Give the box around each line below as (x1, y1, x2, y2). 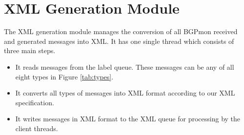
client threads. (15, 123, 58, 133)
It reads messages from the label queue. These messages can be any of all (15, 61, 234, 72)
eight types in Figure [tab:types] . (15, 71, 114, 81)
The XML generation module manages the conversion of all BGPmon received (4, 26, 238, 37)
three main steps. (4, 45, 56, 56)
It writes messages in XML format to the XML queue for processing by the (15, 114, 241, 124)
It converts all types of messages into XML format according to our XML (15, 88, 235, 98)
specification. (15, 97, 54, 107)
